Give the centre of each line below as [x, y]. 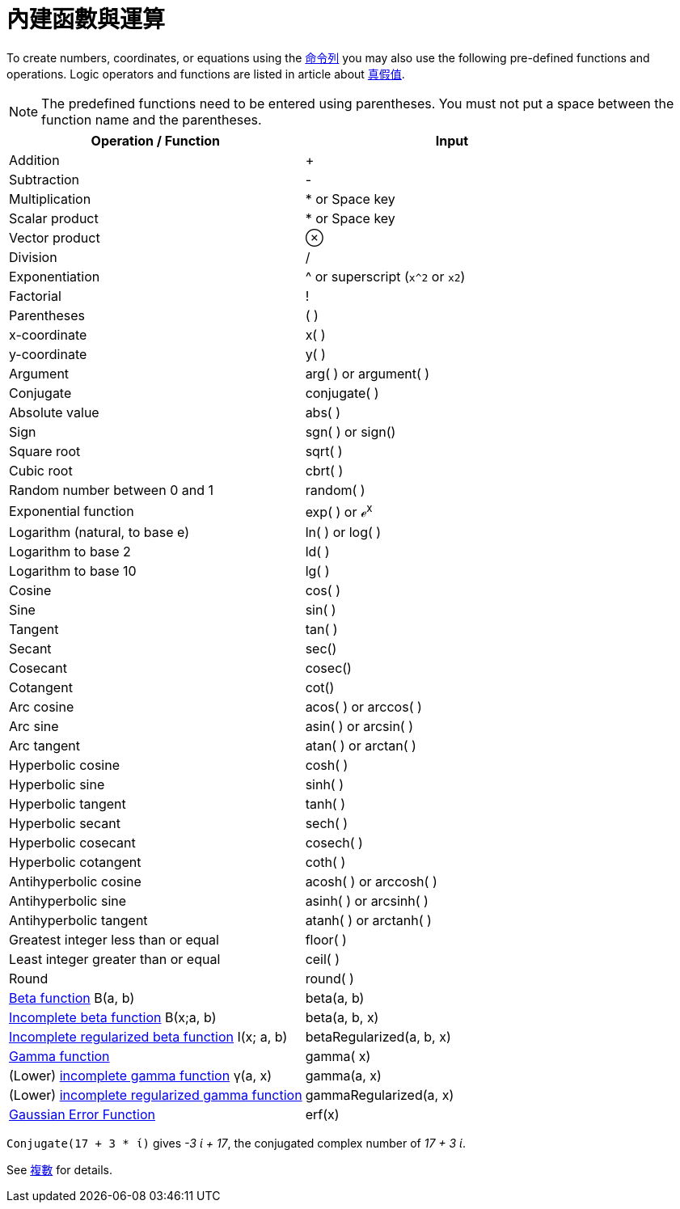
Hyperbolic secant [65, 824]
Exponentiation [55, 276]
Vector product [55, 237]
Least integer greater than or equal [115, 960]
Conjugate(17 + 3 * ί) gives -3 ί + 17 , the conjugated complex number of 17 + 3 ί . [236, 1143]
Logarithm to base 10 [73, 571]
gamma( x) [338, 1057]
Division [33, 257]
